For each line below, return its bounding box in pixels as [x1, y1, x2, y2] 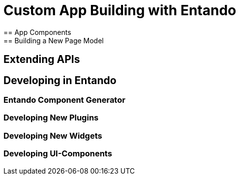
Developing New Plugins [3, 113, 99, 123]
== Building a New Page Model [3, 36, 104, 45]
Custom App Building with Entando [3, 2, 237, 19]
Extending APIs [3, 53, 80, 66]
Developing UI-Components [3, 149, 112, 159]
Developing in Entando [3, 74, 117, 87]
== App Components [3, 28, 71, 36]
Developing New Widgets [3, 130, 102, 141]
